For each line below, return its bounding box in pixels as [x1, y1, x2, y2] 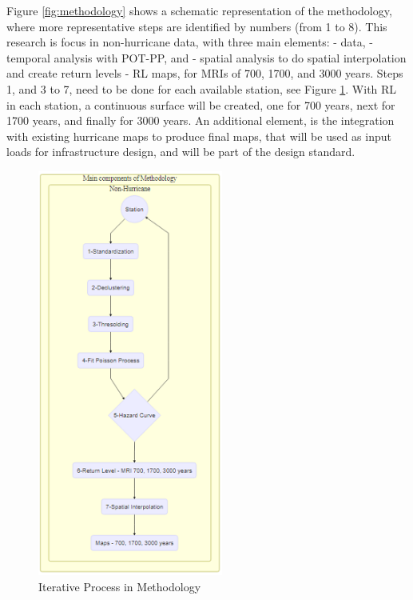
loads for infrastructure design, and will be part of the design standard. [6, 143, 355, 160]
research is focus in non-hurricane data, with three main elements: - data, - [6, 34, 373, 50]
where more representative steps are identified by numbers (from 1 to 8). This [6, 18, 387, 34]
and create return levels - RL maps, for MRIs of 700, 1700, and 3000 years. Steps [6, 65, 403, 82]
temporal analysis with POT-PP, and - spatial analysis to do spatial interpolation [6, 49, 407, 66]
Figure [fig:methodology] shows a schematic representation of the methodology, [6, 2, 392, 18]
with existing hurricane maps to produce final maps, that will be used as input [6, 127, 391, 144]
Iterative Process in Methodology [38, 578, 201, 594]
